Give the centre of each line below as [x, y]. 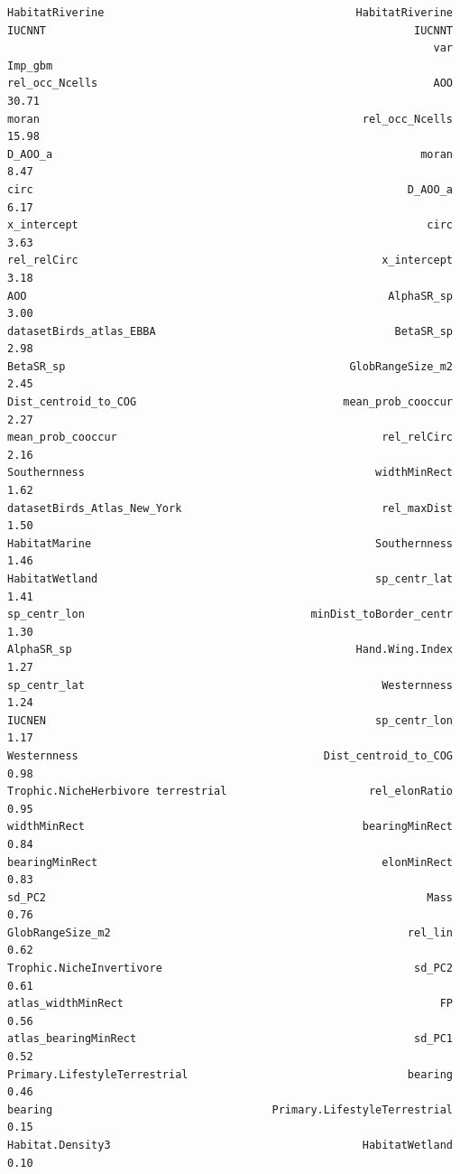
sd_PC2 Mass [230, 897]
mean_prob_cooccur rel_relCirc [230, 438]
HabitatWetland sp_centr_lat [230, 579]
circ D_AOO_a [230, 189]
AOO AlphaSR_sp [230, 296]
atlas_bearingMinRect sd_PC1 [230, 1039]
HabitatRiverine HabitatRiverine [230, 13]
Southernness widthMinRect [230, 473]
